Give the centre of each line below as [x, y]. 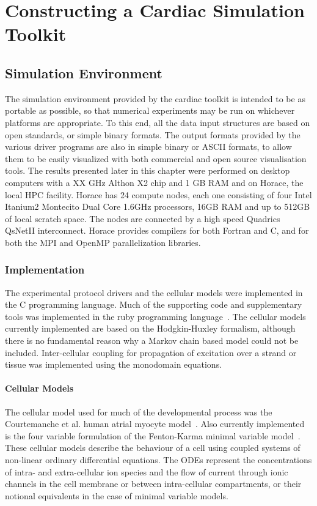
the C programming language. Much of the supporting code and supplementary [154, 304]
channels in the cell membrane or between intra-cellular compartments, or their [153, 484]
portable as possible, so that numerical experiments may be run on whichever [150, 110]
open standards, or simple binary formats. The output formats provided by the [153, 134]
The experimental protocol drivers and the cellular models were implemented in [154, 292]
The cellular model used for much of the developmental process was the [139, 411]
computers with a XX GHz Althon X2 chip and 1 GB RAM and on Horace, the [154, 182]
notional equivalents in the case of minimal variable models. [117, 495]
